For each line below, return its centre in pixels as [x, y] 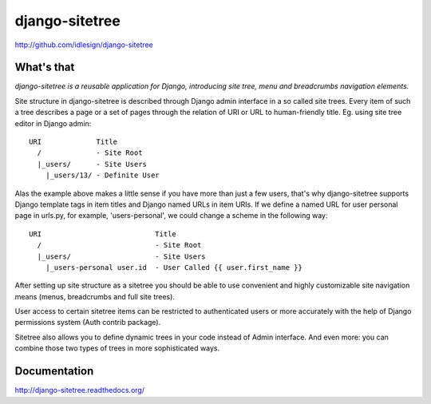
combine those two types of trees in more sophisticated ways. [117, 348]
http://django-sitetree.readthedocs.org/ [80, 390]
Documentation [54, 371]
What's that [45, 67]
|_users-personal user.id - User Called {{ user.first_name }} [174, 267]
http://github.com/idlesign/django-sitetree [84, 45]
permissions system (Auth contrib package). [88, 323]
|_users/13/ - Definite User [102, 175]
